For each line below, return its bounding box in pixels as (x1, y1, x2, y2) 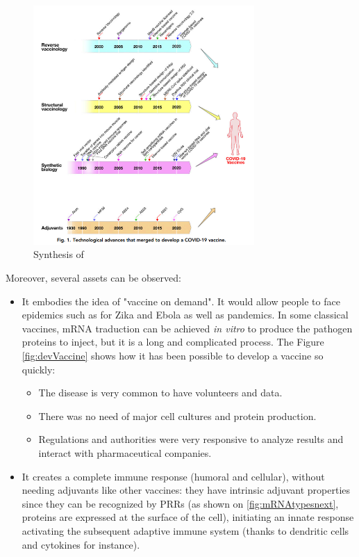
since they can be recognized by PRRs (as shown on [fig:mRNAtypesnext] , (22, 496, 339, 510)
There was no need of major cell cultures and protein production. (38, 408, 317, 423)
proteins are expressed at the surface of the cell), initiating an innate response (22, 510, 354, 524)
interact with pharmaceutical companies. (38, 445, 212, 460)
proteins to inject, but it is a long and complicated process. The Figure (22, 334, 324, 349)
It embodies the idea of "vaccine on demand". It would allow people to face (22, 293, 340, 308)
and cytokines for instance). (22, 537, 140, 551)
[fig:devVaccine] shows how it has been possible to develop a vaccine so (22, 348, 324, 362)
